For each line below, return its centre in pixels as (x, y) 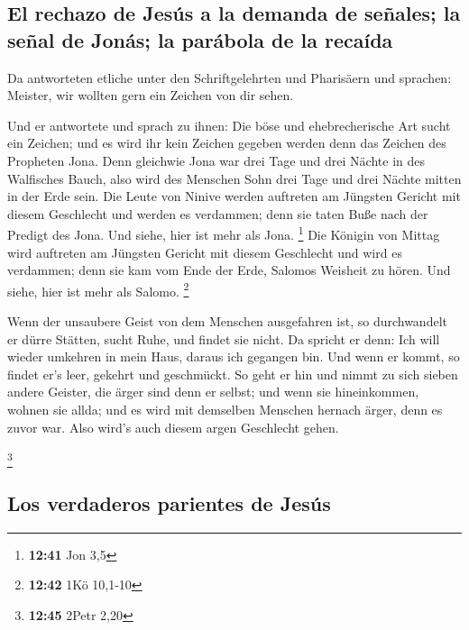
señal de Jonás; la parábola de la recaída (200, 39)
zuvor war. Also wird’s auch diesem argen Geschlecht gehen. (173, 427)
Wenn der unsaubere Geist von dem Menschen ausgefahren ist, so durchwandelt (227, 321)
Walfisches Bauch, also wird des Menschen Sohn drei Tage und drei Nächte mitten (234, 178)
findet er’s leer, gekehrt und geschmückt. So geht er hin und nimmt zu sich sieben (233, 374)
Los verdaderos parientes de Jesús (169, 502)
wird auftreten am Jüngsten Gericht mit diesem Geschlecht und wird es (205, 252)
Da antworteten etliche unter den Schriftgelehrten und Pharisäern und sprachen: (230, 77)
